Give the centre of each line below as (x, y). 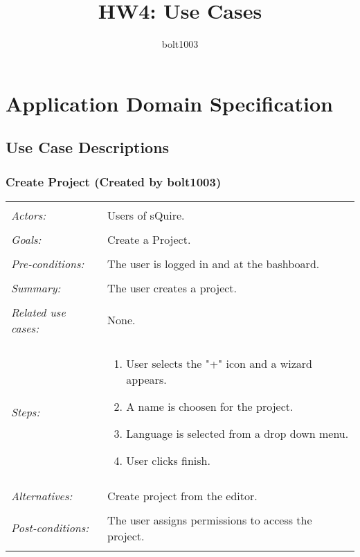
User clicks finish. (168, 460)
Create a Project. (149, 239)
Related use (38, 312)
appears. (146, 379)
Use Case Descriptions (88, 147)
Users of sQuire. (146, 215)
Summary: (36, 288)
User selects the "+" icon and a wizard (219, 363)
